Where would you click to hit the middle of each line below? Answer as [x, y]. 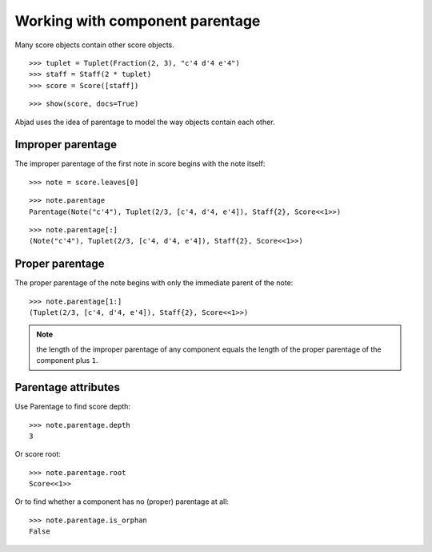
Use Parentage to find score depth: [73, 407]
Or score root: [38, 454]
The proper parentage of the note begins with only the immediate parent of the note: [154, 283]
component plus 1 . [67, 361]
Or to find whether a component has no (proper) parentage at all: [122, 502]
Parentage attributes [67, 387]
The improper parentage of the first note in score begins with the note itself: [140, 163]
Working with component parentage [138, 21]
